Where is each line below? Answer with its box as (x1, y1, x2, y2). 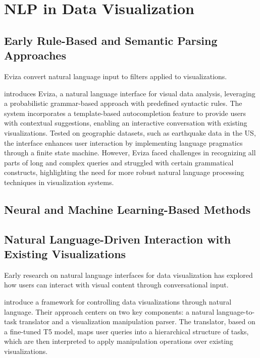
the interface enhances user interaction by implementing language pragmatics (4, 137, 243, 148)
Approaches (4, 47, 66, 63)
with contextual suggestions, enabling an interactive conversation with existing (4, 117, 247, 128)
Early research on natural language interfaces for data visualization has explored (4, 269, 253, 280)
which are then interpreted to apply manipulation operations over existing (4, 336, 233, 346)
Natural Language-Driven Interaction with (4, 231, 231, 247)
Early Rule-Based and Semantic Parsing (4, 32, 218, 48)
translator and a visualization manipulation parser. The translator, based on (19, 316, 255, 327)
